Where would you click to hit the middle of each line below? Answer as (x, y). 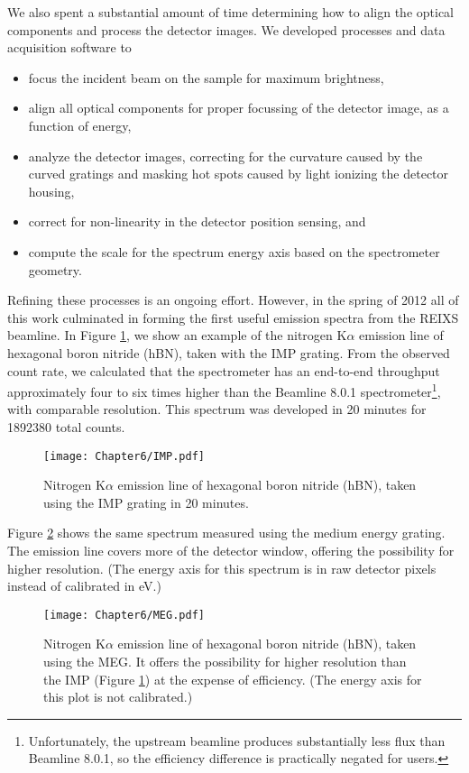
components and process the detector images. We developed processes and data (226, 29)
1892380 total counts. (66, 426)
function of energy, (80, 125)
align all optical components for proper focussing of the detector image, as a (239, 108)
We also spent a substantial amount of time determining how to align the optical (231, 12)
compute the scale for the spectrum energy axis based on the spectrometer (234, 251)
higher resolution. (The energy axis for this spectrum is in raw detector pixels (222, 568)
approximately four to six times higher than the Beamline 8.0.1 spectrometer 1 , (224, 390)
